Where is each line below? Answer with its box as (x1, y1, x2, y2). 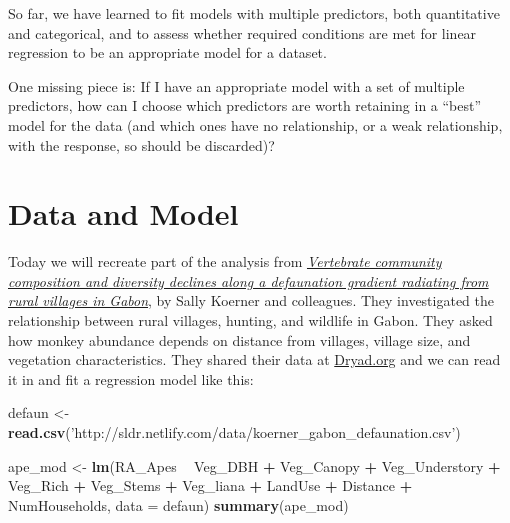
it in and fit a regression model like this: (8, 368, 254, 389)
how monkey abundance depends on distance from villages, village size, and (8, 329, 471, 350)
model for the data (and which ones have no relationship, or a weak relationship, (8, 114, 503, 135)
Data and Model (8, 193, 239, 234)
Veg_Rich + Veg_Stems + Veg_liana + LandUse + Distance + (8, 475, 413, 496)
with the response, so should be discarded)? (8, 134, 275, 155)
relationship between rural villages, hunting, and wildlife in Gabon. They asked (8, 310, 493, 331)
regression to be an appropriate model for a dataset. (8, 42, 327, 63)
